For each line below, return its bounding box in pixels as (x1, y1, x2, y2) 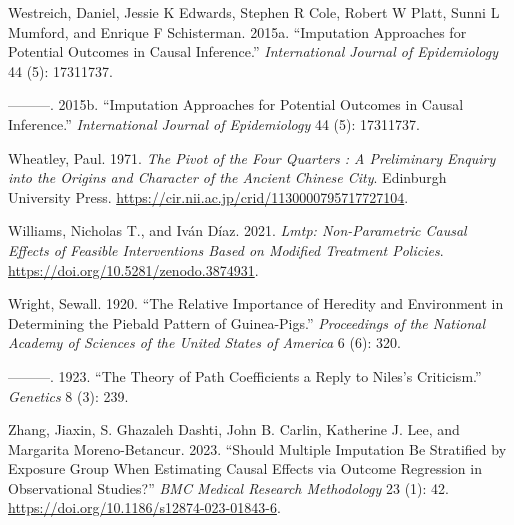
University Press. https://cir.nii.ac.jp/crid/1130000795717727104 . (8, 186, 409, 207)
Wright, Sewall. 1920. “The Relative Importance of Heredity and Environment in (8, 293, 504, 314)
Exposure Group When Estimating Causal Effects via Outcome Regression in (8, 458, 482, 479)
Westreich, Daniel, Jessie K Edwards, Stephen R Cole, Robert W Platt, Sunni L (8, 2, 500, 22)
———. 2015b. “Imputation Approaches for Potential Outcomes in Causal (8, 94, 464, 115)
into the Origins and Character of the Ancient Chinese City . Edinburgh (8, 167, 447, 188)
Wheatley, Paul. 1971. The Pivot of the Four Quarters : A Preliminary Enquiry (8, 147, 496, 168)
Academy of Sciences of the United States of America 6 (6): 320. (8, 332, 401, 353)
